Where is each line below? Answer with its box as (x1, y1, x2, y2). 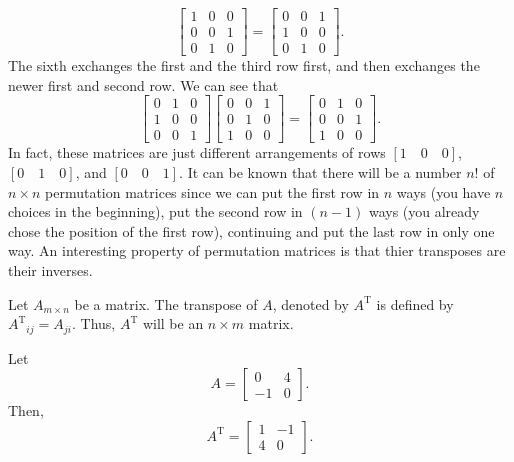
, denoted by (272, 293, 349, 314)
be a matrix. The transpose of (74, 293, 258, 314)
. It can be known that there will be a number (179, 161, 462, 182)
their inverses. (8, 259, 93, 280)
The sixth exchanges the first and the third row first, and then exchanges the (8, 55, 480, 76)
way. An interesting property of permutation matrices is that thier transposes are (8, 240, 506, 261)
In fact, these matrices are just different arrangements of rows (8, 142, 386, 163)
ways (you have (396, 181, 491, 202)
